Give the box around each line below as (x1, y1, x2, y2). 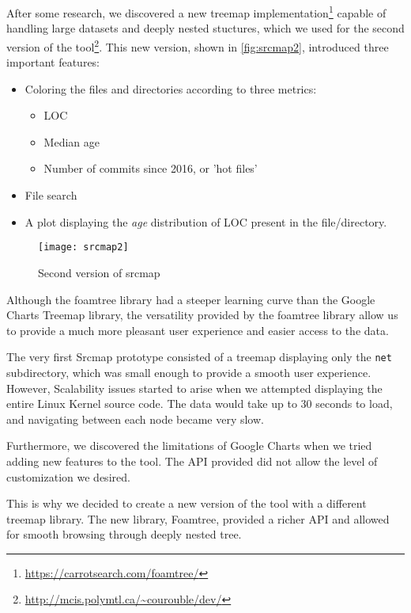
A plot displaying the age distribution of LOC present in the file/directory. (25, 213, 387, 230)
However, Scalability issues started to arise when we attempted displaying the (6, 379, 383, 396)
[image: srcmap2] (38, 242, 129, 253)
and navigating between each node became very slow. (6, 410, 264, 427)
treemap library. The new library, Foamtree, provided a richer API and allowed (6, 510, 390, 527)
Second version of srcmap (38, 264, 160, 280)
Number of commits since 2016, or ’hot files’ (43, 160, 258, 177)
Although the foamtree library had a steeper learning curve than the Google (6, 291, 375, 307)
